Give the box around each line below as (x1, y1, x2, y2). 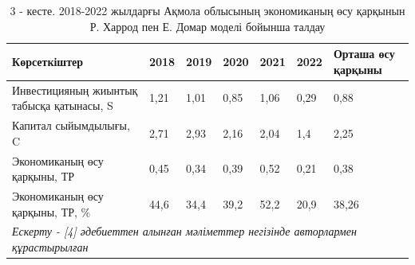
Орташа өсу (333, 45, 395, 62)
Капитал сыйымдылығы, (12, 117, 130, 134)
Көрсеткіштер (12, 53, 84, 69)
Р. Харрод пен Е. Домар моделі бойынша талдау (89, 18, 326, 34)
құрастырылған (12, 238, 89, 255)
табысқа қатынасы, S (12, 97, 113, 114)
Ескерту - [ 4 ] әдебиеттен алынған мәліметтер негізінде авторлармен (12, 223, 357, 240)
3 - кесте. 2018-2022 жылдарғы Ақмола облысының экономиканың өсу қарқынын (10, 2, 405, 18)
